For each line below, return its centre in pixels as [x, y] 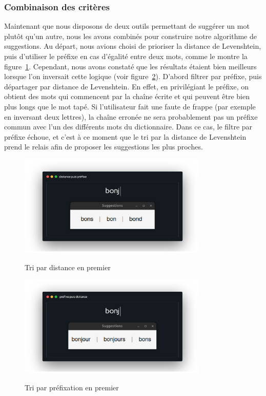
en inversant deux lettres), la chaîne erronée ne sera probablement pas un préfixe [131, 116]
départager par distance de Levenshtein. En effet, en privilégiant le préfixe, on [127, 86]
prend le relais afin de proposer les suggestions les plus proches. [104, 147]
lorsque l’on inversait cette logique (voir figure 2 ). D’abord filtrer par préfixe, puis [133, 76]
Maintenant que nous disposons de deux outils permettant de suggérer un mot [127, 26]
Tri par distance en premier [68, 267]
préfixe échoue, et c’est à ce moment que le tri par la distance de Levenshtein [125, 136]
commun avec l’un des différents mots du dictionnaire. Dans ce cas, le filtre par [128, 127]
